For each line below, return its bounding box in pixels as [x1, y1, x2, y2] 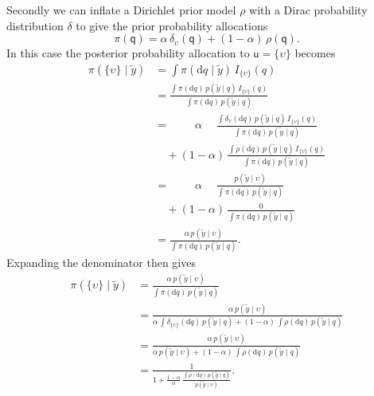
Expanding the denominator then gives [6, 254, 196, 271]
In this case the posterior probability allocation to [6, 45, 250, 61]
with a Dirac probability [249, 2, 368, 18]
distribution [6, 17, 64, 33]
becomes [294, 45, 336, 61]
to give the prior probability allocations [76, 17, 268, 33]
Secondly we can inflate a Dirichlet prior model [6, 2, 236, 18]
